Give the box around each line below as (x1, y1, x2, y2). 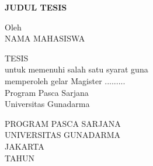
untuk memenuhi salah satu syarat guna (5, 63, 148, 75)
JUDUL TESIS (5, 1, 67, 13)
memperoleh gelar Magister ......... (5, 74, 126, 87)
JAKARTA (5, 140, 44, 152)
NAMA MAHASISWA (5, 32, 85, 44)
